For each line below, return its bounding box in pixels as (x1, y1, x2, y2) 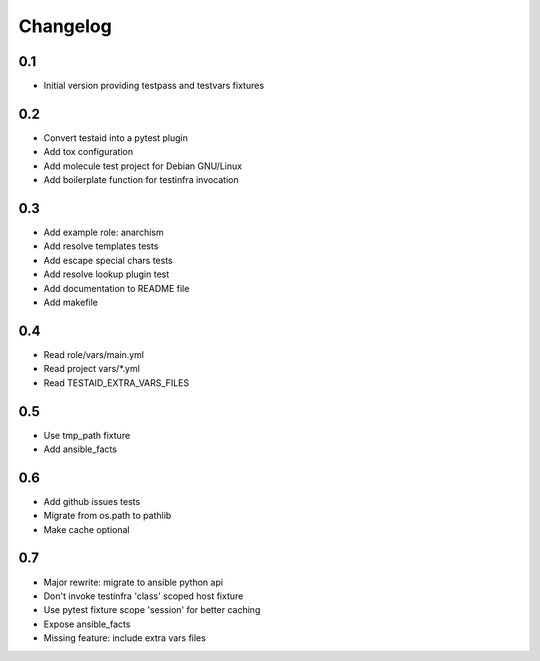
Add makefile (43, 296, 99, 308)
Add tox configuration (43, 146, 134, 158)
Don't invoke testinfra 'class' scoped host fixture (43, 590, 244, 602)
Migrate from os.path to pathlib (43, 510, 172, 522)
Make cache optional (43, 523, 130, 535)
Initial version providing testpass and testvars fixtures (43, 80, 265, 92)
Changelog (18, 15, 112, 37)
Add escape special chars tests (43, 254, 174, 266)
